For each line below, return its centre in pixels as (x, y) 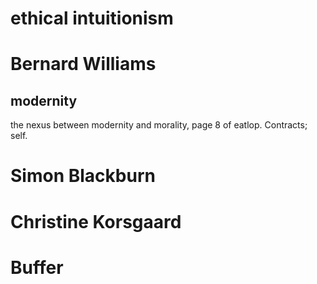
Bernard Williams (83, 64)
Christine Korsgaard (96, 221)
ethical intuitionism (92, 18)
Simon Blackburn (83, 176)
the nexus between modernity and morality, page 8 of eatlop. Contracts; (159, 125)
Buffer (37, 267)
